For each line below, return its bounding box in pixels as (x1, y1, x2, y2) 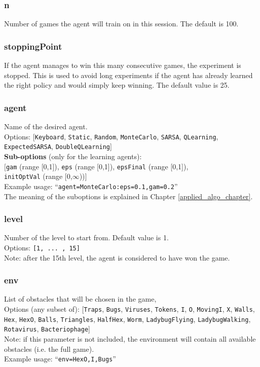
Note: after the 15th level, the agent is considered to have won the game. (4, 252, 230, 263)
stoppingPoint (4, 40, 62, 52)
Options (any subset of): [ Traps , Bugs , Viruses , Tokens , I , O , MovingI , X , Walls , (4, 303, 255, 314)
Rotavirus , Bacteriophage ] (4, 323, 90, 334)
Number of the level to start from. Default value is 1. (4, 232, 169, 243)
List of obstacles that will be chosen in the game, (4, 293, 157, 304)
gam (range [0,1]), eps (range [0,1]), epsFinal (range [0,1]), (6, 161, 189, 171)
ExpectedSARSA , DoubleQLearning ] (4, 141, 112, 152)
